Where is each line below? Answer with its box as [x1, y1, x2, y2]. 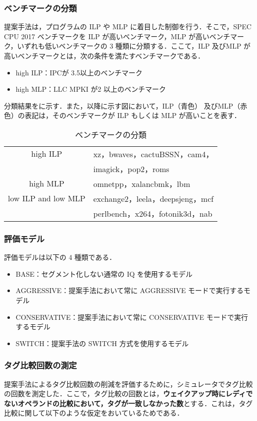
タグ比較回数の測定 [4, 359, 77, 371]
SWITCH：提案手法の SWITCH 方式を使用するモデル [15, 338, 189, 348]
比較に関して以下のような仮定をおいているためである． [4, 408, 184, 418]
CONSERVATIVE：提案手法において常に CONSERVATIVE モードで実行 [15, 311, 248, 322]
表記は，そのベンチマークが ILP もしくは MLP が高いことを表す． [24, 110, 241, 120]
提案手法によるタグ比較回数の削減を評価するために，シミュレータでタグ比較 [4, 378, 253, 389]
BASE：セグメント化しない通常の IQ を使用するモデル [15, 268, 193, 279]
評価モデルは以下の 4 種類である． [4, 252, 116, 262]
